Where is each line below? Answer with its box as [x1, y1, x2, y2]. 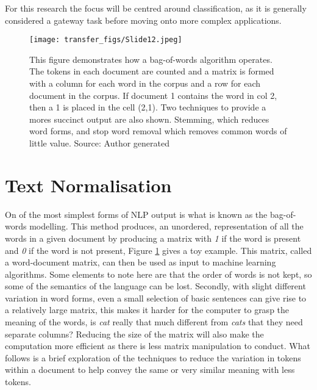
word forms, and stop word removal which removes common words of [29, 125, 287, 137]
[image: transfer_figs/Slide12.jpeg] [29, 35, 182, 45]
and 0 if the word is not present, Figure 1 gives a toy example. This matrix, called [5, 244, 312, 256]
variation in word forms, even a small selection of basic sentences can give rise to [5, 291, 307, 304]
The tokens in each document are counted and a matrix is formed [29, 65, 274, 78]
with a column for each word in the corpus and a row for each [29, 77, 261, 90]
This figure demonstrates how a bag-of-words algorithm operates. [29, 52, 272, 65]
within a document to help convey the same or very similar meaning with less [5, 363, 295, 376]
